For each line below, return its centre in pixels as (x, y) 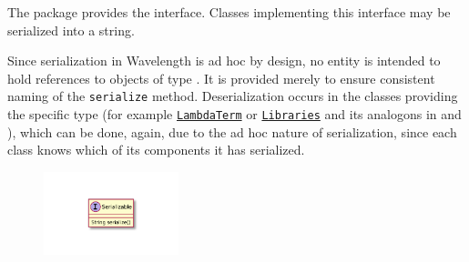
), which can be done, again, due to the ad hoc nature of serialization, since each (232, 131)
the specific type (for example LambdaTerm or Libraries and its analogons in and (234, 114)
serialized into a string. (71, 30)
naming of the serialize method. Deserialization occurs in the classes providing (233, 96)
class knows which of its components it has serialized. (156, 150)
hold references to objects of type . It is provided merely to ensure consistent (221, 78)
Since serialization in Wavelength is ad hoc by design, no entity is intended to (224, 60)
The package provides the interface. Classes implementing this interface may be (229, 12)
